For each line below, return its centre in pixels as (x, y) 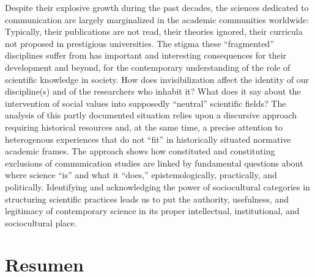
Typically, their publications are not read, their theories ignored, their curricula (154, 31)
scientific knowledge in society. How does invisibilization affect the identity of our (157, 79)
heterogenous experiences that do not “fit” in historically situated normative (148, 139)
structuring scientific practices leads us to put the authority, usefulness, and (147, 199)
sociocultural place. (41, 222)
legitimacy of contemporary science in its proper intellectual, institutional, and (152, 211)
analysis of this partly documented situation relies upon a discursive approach (151, 115)
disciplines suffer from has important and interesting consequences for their (146, 55)
